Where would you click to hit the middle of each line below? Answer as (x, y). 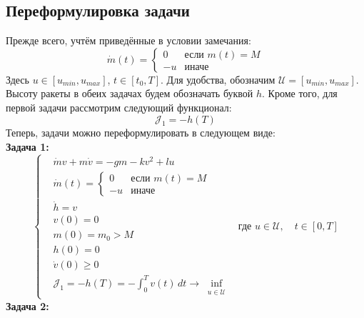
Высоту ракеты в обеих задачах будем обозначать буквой (130, 93)
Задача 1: (27, 146)
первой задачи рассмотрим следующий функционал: (119, 107)
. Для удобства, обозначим (218, 79)
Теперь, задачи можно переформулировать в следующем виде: (141, 133)
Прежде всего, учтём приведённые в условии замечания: (128, 40)
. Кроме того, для (300, 93)
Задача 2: (27, 305)
